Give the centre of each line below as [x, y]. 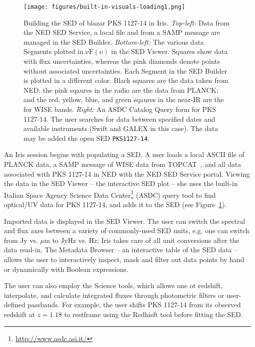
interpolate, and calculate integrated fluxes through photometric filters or [114, 295]
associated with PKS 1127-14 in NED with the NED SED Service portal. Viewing [127, 173]
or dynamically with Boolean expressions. [66, 269]
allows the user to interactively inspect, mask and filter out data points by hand [124, 259]
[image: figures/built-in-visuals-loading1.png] [104, 7]
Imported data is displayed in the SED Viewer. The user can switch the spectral [125, 221]
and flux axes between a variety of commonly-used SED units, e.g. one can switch [127, 230]
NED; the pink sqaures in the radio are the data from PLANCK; [121, 90]
